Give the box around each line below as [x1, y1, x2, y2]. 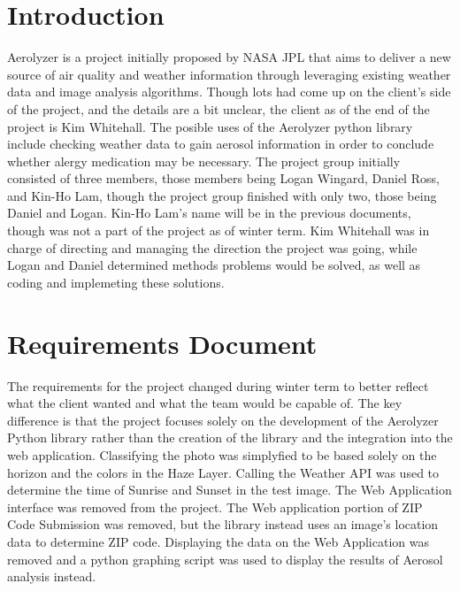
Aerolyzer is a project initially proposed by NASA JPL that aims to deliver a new [7, 48, 451, 66]
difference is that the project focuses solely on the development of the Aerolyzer [7, 411, 439, 429]
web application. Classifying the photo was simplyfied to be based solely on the [7, 445, 437, 464]
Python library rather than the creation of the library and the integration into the [7, 428, 453, 447]
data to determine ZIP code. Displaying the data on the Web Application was [7, 532, 429, 550]
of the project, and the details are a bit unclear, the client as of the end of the [7, 99, 430, 118]
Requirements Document [7, 325, 318, 361]
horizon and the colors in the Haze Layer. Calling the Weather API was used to [7, 463, 440, 481]
